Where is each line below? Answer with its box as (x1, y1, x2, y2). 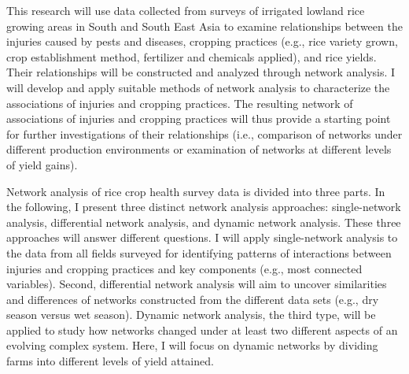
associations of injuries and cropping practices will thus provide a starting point (6, 110, 391, 127)
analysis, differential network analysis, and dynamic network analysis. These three (6, 213, 401, 230)
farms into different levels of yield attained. (6, 353, 214, 369)
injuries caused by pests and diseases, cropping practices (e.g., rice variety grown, (6, 33, 398, 50)
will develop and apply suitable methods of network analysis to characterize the (6, 79, 390, 95)
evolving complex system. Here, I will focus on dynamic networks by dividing (6, 337, 378, 354)
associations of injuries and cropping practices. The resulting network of (6, 94, 353, 111)
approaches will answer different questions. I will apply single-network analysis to (6, 229, 398, 246)
